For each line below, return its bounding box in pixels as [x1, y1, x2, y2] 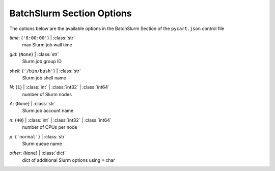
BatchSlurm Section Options [9, 8, 132, 19]
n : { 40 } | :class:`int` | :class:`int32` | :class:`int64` [9, 117, 112, 123]
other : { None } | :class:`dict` [9, 150, 66, 156]
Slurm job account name [22, 107, 74, 114]
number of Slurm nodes [22, 91, 72, 97]
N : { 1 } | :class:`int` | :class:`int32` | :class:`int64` [9, 84, 109, 90]
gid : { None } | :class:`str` [9, 51, 60, 57]
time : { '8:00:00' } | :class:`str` [9, 35, 75, 41]
